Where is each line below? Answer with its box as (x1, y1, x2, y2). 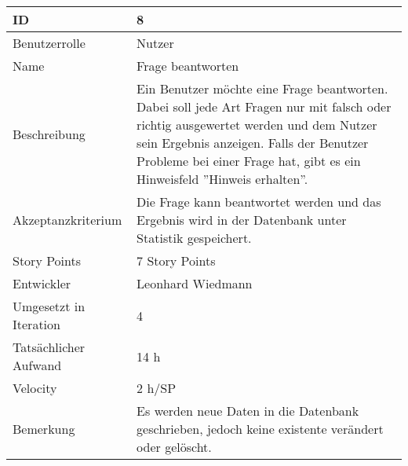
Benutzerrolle (13, 34, 86, 52)
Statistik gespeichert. (137, 229, 252, 247)
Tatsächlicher (13, 338, 86, 356)
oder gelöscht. (137, 438, 212, 456)
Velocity (13, 379, 57, 397)
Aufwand (13, 356, 62, 374)
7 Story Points (137, 251, 216, 270)
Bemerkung (13, 420, 75, 438)
